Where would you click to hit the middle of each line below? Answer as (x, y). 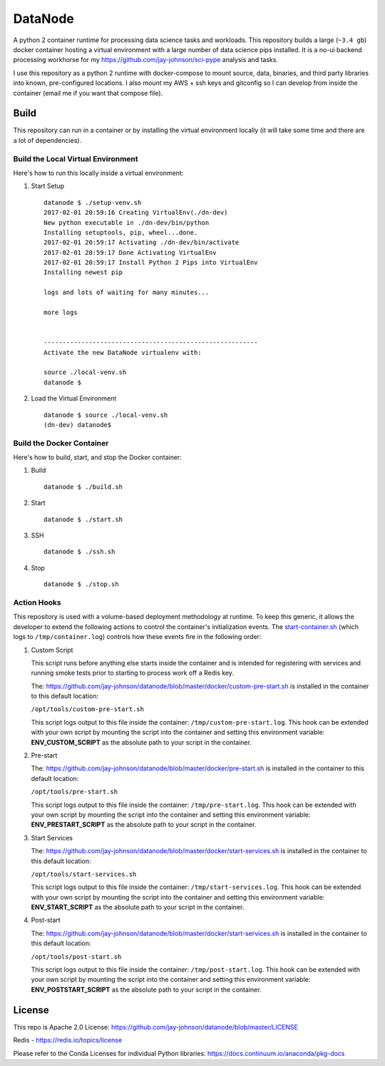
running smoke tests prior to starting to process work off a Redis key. (133, 673)
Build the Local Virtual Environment (76, 159)
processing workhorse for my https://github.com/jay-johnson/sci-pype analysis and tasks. (145, 60)
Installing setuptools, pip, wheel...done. (121, 232)
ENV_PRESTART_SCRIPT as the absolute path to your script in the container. (144, 825)
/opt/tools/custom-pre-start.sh (87, 709)
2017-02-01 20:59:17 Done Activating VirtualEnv (130, 252)
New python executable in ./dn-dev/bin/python (127, 222)
